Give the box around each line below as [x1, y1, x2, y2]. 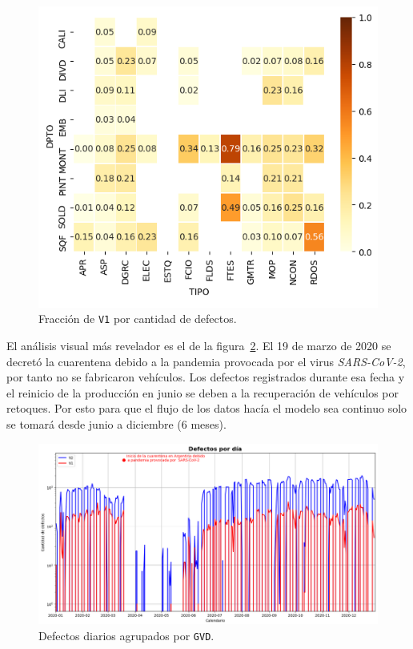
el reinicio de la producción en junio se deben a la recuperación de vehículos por [6, 384, 399, 401]
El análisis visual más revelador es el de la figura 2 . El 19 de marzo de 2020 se [6, 337, 391, 353]
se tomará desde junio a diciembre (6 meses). [6, 415, 227, 432]
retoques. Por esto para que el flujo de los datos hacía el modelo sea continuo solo [6, 400, 407, 417]
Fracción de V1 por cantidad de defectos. [38, 310, 237, 327]
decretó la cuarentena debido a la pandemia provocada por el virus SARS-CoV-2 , [6, 353, 406, 369]
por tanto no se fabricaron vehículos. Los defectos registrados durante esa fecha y [6, 369, 405, 385]
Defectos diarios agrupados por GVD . [38, 627, 215, 643]
